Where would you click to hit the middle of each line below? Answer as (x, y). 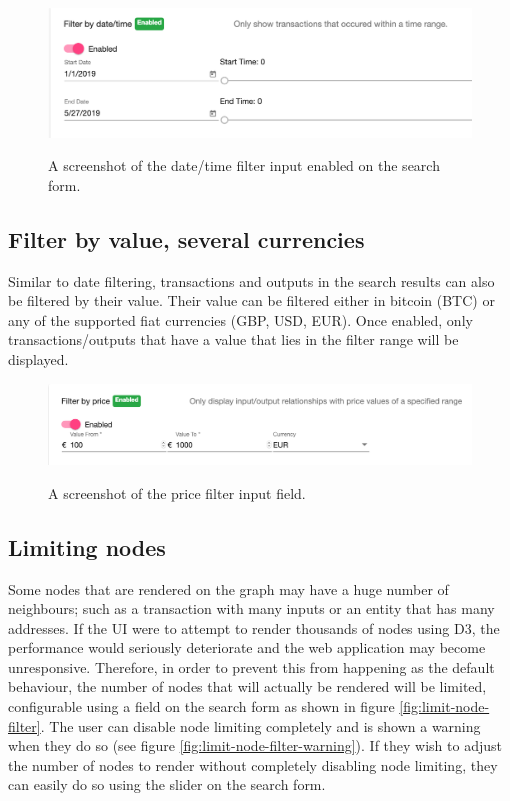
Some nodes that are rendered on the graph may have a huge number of (228, 588)
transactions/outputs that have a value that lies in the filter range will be (233, 339)
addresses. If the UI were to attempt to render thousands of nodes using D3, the (254, 627)
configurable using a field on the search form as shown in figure (201, 706)
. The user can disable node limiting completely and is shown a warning (260, 725)
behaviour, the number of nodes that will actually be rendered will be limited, (247, 686)
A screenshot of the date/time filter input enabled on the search (244, 165)
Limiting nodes (87, 546)
